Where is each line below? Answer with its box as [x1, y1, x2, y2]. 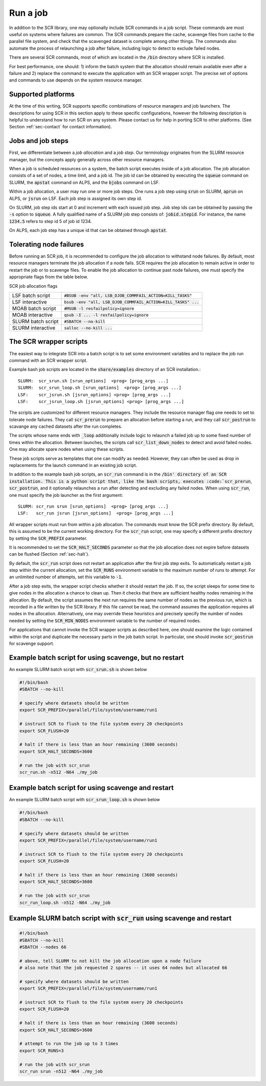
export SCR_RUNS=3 [19, 1048, 64, 1053]
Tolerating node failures [9, 240, 84, 249]
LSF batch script [12, 292, 50, 299]
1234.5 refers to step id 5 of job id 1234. [9, 218, 92, 224]
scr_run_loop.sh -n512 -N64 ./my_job [19, 899, 111, 905]
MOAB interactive [12, 311, 53, 318]
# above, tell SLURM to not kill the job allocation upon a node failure [19, 958, 201, 964]
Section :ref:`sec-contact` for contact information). [9, 124, 112, 130]
